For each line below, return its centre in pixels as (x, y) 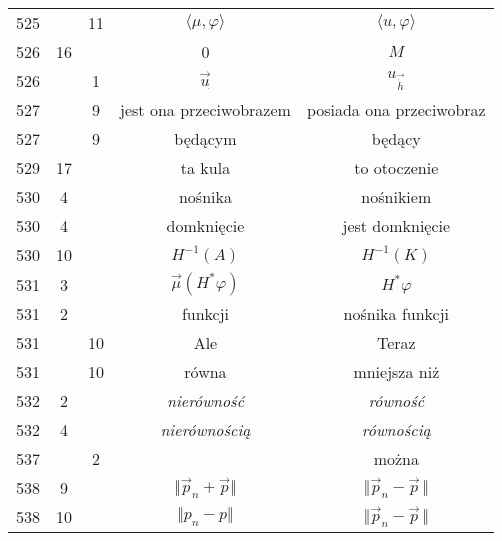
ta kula (205, 167)
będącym (205, 138)
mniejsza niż (396, 371)
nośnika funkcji (396, 313)
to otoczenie (396, 167)
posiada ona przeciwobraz (396, 109)
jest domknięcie (396, 225)
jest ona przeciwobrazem (205, 109)
